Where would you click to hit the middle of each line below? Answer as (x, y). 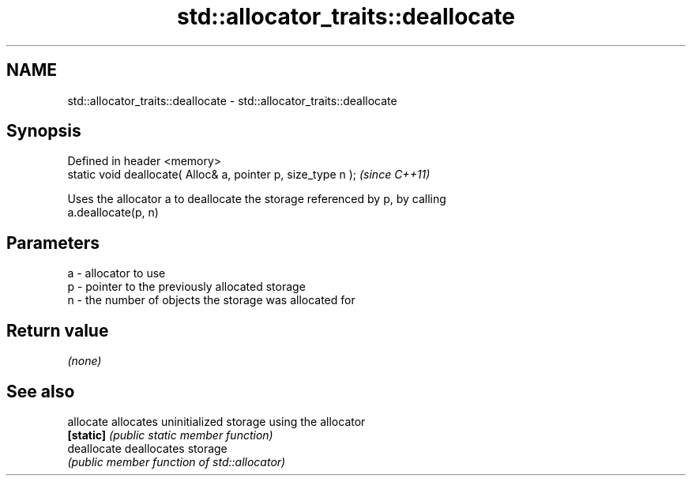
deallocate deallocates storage (147, 448)
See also (41, 391)
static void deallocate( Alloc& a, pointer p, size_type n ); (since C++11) (249, 175)
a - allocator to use (117, 273)
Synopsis (44, 131)
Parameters (53, 243)
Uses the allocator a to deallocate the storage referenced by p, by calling (257, 199)
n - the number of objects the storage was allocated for (211, 300)
